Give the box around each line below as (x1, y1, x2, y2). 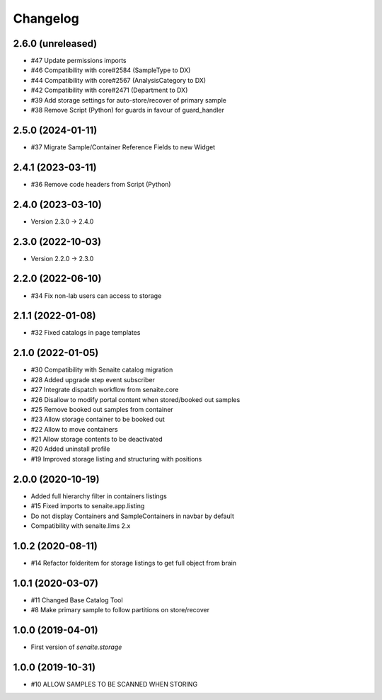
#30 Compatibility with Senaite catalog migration (30, 365, 173, 374)
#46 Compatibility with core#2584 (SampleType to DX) (30, 66, 191, 74)
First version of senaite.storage (30, 643, 122, 651)
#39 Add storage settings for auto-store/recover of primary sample (30, 96, 226, 104)
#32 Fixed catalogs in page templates (30, 328, 141, 337)
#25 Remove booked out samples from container (30, 405, 173, 413)
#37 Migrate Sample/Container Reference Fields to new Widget (30, 142, 216, 151)
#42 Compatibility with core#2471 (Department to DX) (30, 86, 188, 95)
